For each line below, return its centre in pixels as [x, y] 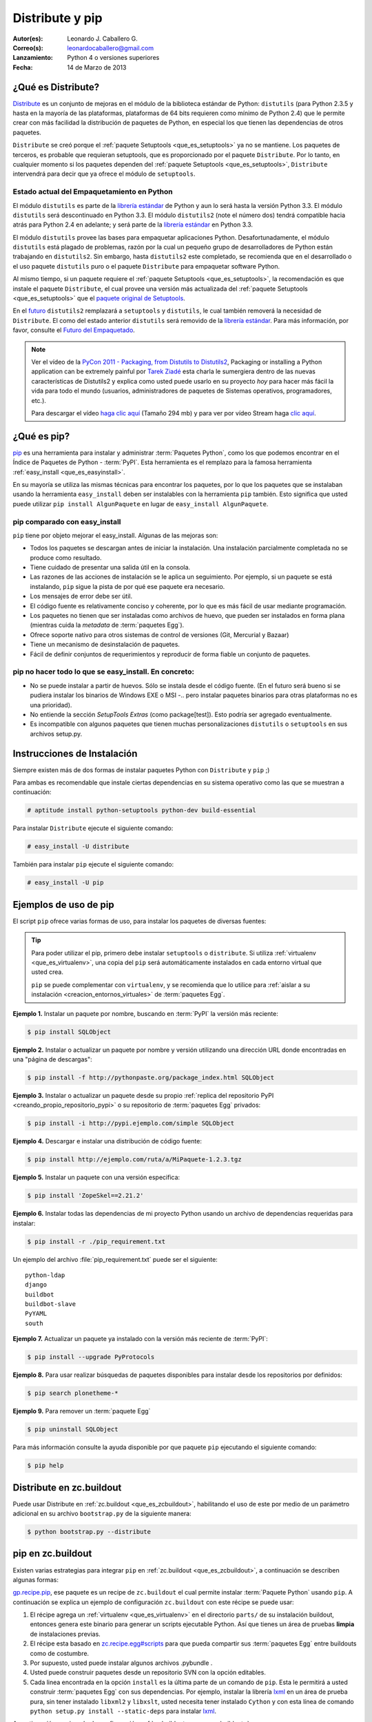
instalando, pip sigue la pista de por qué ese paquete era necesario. [127, 586]
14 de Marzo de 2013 [97, 67]
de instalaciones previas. [65, 1634]
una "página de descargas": [52, 1059]
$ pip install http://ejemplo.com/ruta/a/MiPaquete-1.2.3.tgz [134, 1160]
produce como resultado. [66, 557]
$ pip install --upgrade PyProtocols [91, 1357]
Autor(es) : [28, 39]
